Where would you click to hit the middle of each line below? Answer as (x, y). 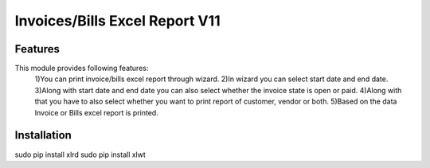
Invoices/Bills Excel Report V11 (117, 21)
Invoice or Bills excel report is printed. (96, 112)
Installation (43, 135)
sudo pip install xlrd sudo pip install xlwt (80, 154)
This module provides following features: (82, 68)
